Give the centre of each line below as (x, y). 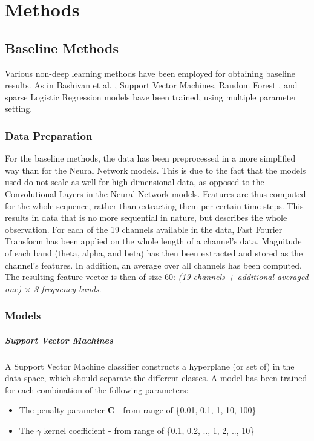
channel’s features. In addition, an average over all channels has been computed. (153, 265)
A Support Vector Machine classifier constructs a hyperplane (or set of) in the (150, 366)
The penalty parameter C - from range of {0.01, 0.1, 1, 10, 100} (138, 410)
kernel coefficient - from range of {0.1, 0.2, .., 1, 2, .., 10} (149, 430)
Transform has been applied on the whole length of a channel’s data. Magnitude (153, 241)
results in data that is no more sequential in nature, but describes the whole (146, 217)
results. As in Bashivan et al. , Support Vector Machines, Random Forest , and (151, 85)
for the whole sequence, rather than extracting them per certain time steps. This (154, 205)
